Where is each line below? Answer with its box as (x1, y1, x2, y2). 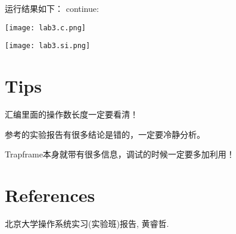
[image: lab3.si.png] (5, 42, 91, 50)
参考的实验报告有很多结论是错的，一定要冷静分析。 (5, 128, 205, 140)
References (5, 183, 95, 207)
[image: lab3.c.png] (5, 23, 86, 32)
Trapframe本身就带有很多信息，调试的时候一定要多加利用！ (5, 148, 235, 160)
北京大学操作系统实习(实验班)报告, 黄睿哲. (5, 217, 169, 229)
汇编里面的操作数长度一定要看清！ (5, 108, 138, 121)
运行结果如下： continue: (5, 2, 99, 14)
